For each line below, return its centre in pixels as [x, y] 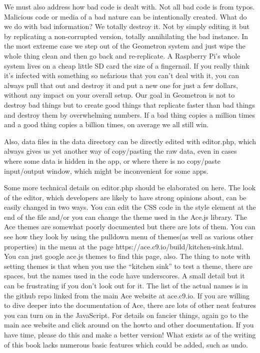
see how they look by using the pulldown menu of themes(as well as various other [129, 237]
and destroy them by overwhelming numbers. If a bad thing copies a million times [130, 114]
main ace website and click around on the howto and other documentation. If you [129, 325]
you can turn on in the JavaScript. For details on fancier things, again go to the [126, 315]
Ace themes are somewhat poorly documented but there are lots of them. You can [130, 227]
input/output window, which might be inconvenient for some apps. [106, 170]
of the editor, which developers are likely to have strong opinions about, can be [125, 197]
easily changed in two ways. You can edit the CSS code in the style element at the [130, 207]
